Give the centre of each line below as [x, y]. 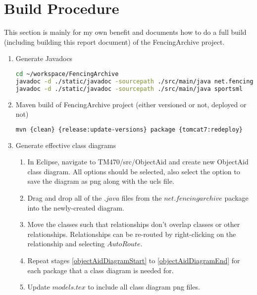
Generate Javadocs [44, 58]
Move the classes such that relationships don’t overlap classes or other [134, 224]
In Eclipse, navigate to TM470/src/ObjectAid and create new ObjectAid [138, 162]
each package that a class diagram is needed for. [101, 270]
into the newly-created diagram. [76, 207]
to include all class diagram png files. [144, 287]
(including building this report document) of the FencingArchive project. [114, 41]
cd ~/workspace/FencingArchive [67, 74]
